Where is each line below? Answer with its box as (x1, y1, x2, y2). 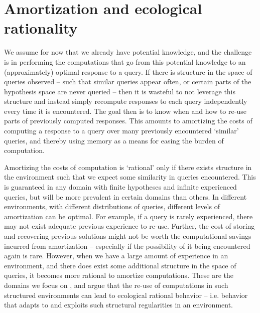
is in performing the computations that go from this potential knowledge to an (4, 56, 246, 67)
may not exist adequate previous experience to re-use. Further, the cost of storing (4, 221, 255, 231)
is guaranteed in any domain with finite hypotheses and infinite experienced (4, 182, 237, 192)
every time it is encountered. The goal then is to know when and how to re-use (4, 105, 246, 116)
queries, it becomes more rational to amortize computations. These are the (4, 270, 234, 280)
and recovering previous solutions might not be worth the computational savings (4, 231, 251, 241)
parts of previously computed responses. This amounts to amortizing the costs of (4, 115, 252, 126)
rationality (4, 18, 78, 38)
